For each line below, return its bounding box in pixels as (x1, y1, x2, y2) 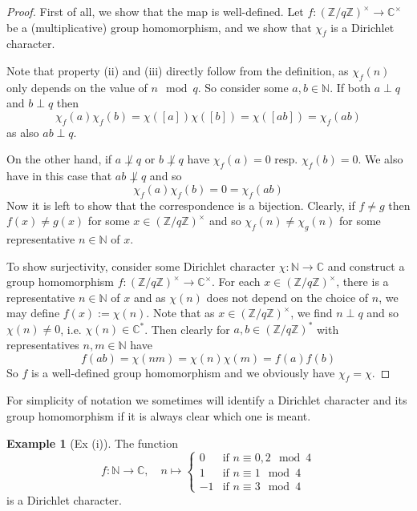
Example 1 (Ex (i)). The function (6, 434, 178, 451)
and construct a (327, 257, 405, 274)
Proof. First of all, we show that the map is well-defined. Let (6, 3, 304, 19)
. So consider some (197, 78, 289, 95)
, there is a (336, 273, 389, 290)
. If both (330, 78, 371, 95)
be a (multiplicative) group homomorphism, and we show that (6, 18, 312, 35)
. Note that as (146, 304, 215, 321)
